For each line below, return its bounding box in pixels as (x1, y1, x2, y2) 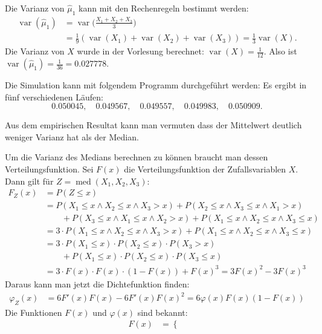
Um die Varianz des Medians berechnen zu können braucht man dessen (5, 151, 268, 163)
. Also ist (263, 45, 297, 57)
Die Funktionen (5, 306, 62, 318)
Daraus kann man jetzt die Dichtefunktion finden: (5, 277, 190, 290)
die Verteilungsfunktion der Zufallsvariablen (124, 163, 286, 175)
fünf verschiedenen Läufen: (5, 90, 103, 103)
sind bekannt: (137, 306, 188, 318)
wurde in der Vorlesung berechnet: (77, 45, 204, 57)
